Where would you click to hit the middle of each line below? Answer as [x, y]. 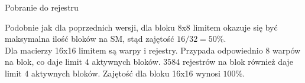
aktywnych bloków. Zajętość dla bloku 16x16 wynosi [126, 73]
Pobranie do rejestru [42, 7]
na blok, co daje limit [44, 62]
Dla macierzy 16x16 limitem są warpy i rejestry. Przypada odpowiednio [134, 50]
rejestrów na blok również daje [238, 62]
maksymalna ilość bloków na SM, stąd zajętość [90, 39]
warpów [287, 50]
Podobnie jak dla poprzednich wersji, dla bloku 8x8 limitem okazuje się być [141, 27]
